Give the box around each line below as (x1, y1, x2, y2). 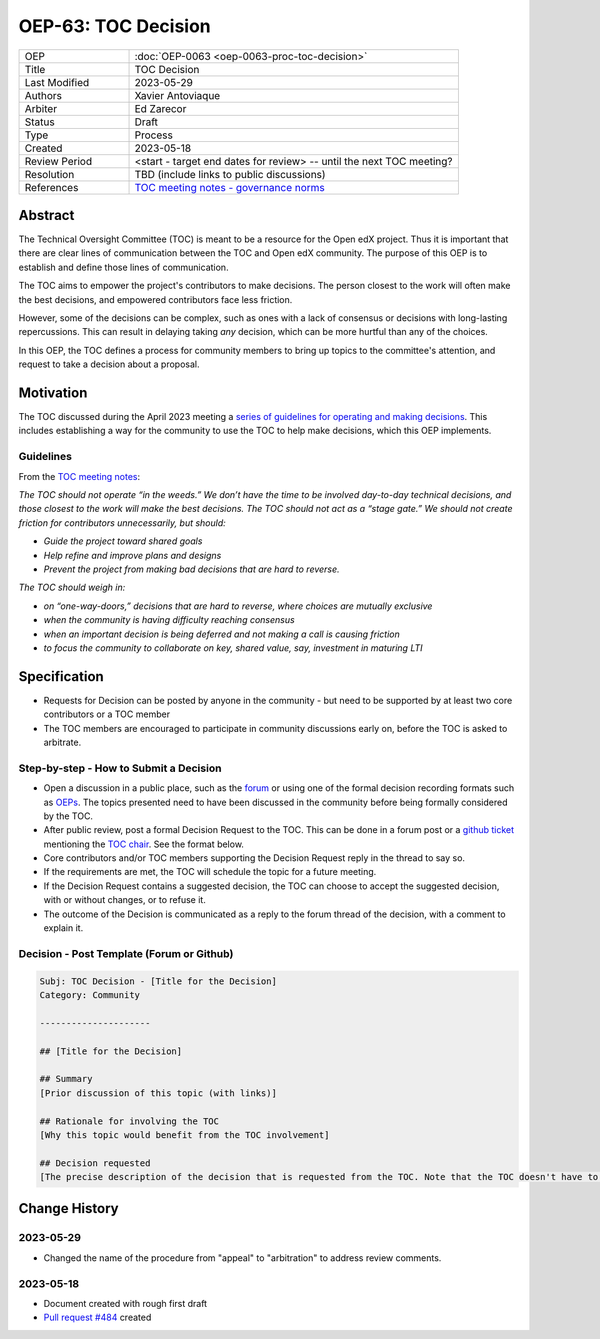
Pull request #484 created (43, 1311, 152, 1324)
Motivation (18, 385, 88, 401)
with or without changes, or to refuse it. (43, 894, 207, 906)
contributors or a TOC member (43, 708, 170, 720)
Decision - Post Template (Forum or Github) (18, 946, 234, 960)
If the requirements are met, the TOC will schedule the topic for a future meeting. (43, 866, 377, 878)
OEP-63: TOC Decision (18, 15, 212, 37)
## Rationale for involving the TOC (39, 1115, 220, 1127)
